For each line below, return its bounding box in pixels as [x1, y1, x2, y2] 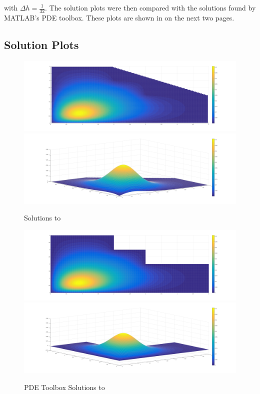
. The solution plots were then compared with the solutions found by [45, 2, 256, 12]
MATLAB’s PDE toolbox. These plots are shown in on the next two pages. [4, 12, 234, 22]
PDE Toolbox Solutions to [24, 381, 105, 392]
